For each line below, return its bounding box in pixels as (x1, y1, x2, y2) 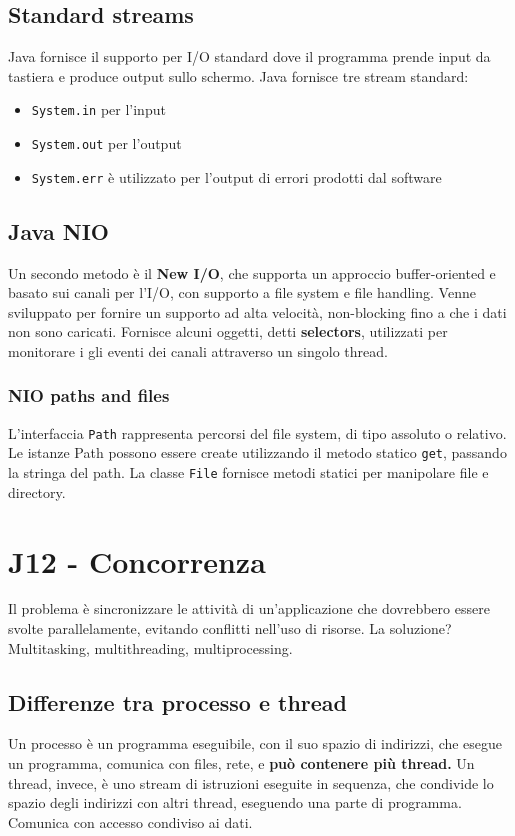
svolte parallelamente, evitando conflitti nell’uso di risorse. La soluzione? (8, 618, 452, 639)
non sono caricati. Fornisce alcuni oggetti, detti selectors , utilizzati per (8, 321, 448, 342)
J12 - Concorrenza (8, 540, 266, 581)
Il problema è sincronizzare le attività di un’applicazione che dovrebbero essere (8, 598, 490, 619)
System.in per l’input (31, 99, 166, 120)
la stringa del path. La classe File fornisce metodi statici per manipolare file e (8, 462, 489, 483)
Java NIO (8, 215, 109, 246)
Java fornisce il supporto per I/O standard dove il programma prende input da (8, 46, 491, 67)
